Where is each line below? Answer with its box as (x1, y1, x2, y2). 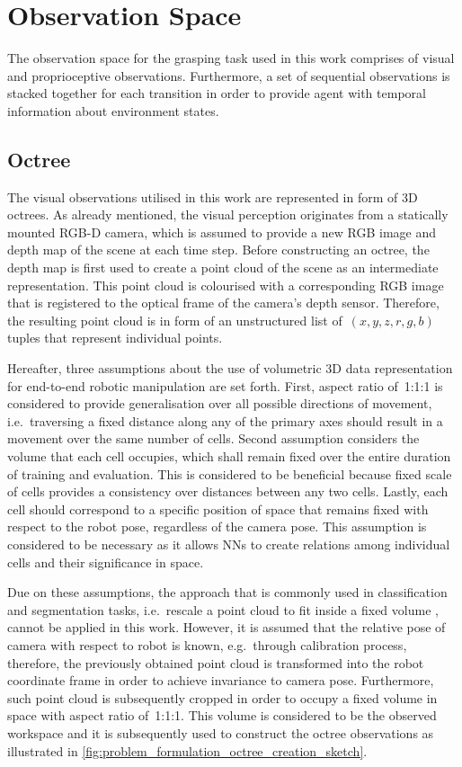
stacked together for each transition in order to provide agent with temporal (7, 84, 426, 103)
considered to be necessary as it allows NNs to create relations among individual (7, 534, 450, 553)
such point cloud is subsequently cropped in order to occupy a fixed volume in (7, 688, 438, 707)
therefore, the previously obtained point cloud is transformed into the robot (7, 653, 424, 672)
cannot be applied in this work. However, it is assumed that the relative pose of (7, 618, 446, 637)
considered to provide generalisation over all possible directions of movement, (7, 394, 432, 413)
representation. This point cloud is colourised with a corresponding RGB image (7, 275, 444, 294)
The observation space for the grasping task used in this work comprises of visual (7, 49, 455, 67)
